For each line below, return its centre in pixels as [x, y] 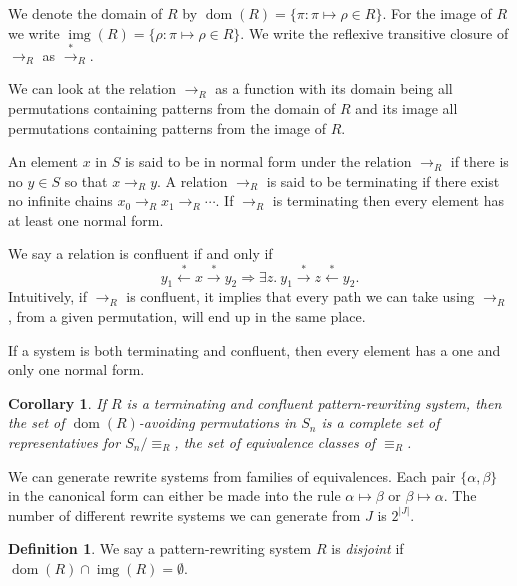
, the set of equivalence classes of [275, 441]
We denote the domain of [85, 13]
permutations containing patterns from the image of [167, 127]
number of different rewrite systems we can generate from [184, 514]
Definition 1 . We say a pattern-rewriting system [160, 548]
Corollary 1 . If [57, 402]
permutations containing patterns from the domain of [172, 107]
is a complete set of [380, 422]
